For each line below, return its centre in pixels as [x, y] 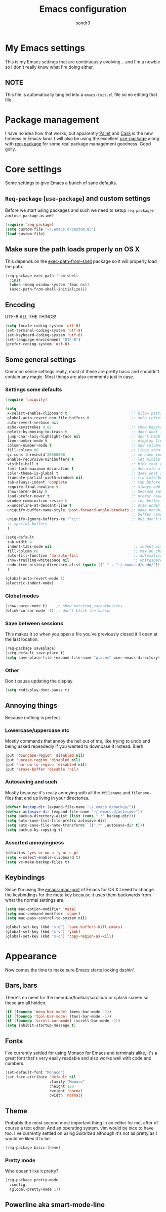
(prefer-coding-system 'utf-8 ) [37, 344]
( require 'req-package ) [30, 225]
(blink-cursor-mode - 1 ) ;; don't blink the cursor [58, 610]
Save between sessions [34, 623]
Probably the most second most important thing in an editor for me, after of [82, 1123]
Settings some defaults [34, 389]
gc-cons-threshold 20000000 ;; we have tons [86, 455]
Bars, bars [21, 986]
